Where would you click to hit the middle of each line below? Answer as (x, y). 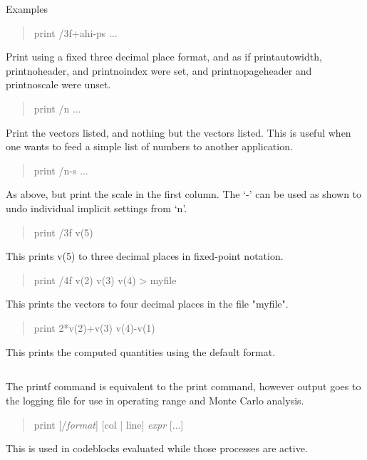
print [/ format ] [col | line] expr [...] (109, 424)
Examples (27, 9)
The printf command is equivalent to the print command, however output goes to (183, 386)
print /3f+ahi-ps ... (76, 32)
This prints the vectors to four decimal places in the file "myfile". (147, 304)
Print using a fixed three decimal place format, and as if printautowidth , (164, 57)
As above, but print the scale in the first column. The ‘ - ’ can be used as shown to (184, 194)
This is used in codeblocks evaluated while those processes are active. (157, 448)
